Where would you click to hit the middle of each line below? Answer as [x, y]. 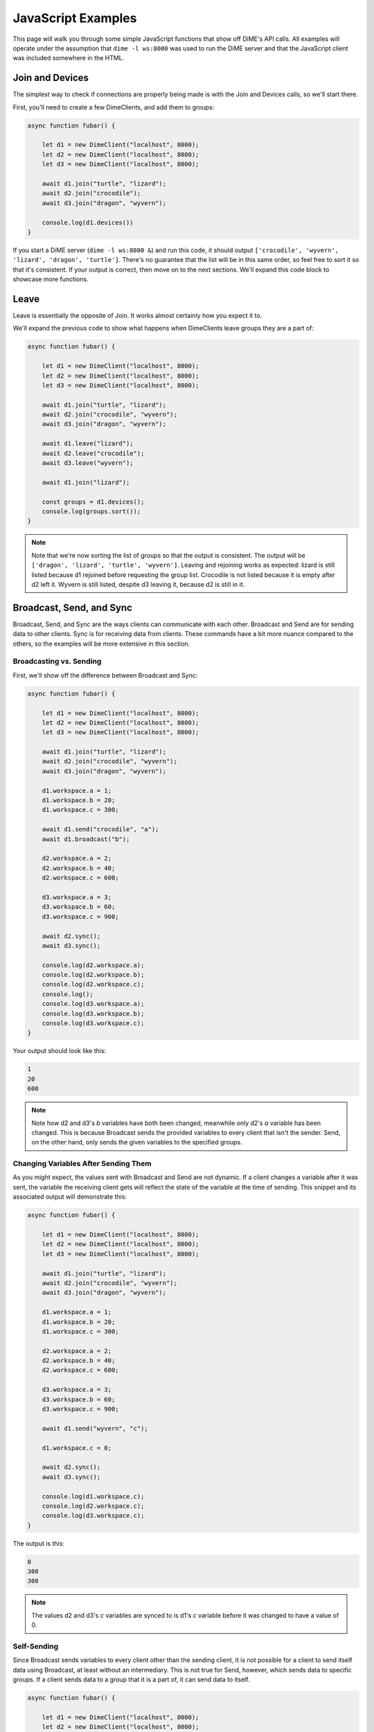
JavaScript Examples [75, 18]
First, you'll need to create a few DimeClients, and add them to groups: [114, 107]
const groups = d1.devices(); [93, 502]
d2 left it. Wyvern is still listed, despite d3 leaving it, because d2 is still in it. [138, 584]
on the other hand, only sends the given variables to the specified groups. [137, 1142]
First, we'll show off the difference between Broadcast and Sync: [105, 675]
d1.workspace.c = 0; [77, 1448]
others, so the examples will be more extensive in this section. [101, 644]
